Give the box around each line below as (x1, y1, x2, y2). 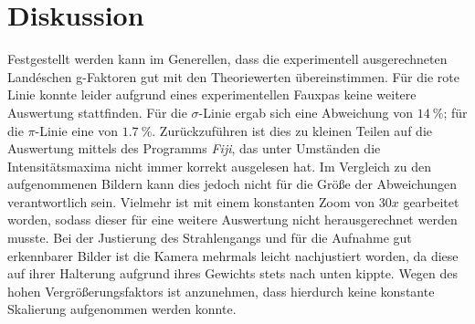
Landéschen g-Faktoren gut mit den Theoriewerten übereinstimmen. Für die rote (7, 67, 459, 86)
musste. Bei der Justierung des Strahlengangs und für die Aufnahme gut (7, 228, 412, 247)
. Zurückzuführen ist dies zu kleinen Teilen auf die (152, 120, 432, 140)
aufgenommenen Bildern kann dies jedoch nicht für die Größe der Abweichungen (7, 174, 458, 193)
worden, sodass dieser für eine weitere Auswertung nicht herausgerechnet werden (7, 210, 458, 229)
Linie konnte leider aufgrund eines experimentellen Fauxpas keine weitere (7, 85, 417, 104)
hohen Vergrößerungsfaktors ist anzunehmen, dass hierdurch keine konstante (7, 281, 435, 300)
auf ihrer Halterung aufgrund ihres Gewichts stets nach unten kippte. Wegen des (7, 264, 459, 283)
